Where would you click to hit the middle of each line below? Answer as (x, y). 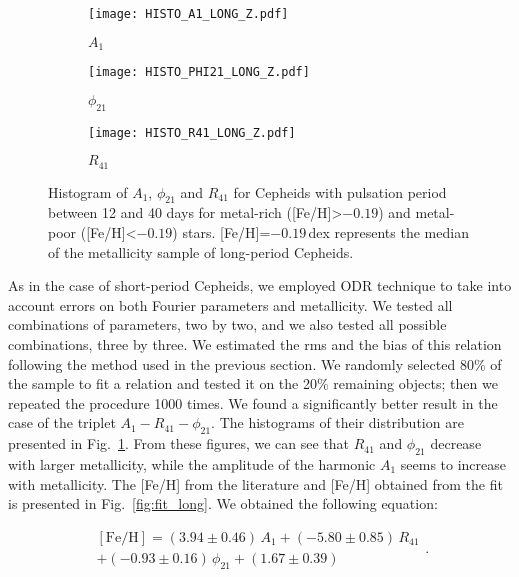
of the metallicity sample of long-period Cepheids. (201, 251)
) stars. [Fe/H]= (221, 232)
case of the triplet (62, 422)
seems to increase (453, 464)
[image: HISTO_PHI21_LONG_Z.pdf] (199, 72)
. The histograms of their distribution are (337, 422)
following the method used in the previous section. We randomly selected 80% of (255, 363)
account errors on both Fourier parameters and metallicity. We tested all (230, 304)
